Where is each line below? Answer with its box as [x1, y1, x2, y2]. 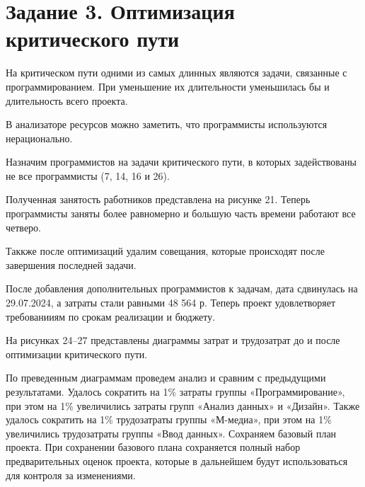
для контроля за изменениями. [6, 467, 136, 482]
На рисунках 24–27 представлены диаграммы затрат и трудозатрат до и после [6, 333, 340, 348]
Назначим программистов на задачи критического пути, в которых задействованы [6, 154, 357, 169]
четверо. [6, 219, 42, 234]
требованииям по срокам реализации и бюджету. [6, 309, 216, 323]
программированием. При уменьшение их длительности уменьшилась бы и [6, 79, 330, 93]
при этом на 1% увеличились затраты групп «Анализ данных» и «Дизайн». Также [6, 398, 360, 413]
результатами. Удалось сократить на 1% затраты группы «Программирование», [6, 384, 345, 399]
